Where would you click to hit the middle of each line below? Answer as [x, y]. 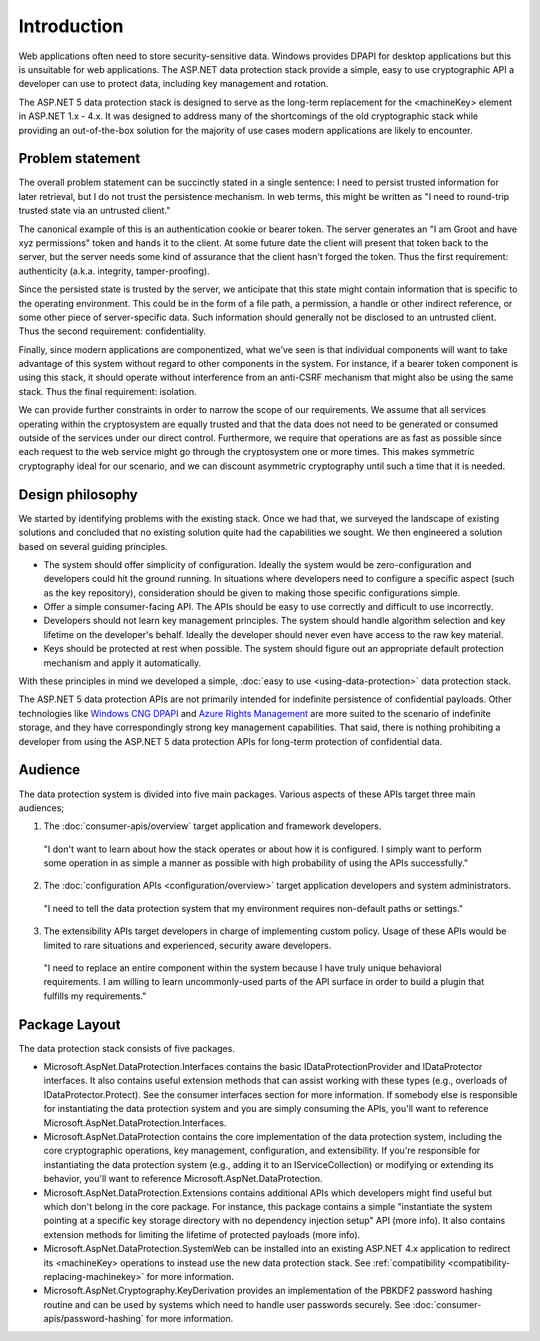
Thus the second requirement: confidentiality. [112, 331]
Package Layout [69, 1024]
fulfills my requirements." [95, 996]
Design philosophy [78, 494]
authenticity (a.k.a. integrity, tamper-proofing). [114, 271]
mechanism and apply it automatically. [122, 662]
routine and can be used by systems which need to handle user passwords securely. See [227, 1304]
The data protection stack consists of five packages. [126, 1048]
